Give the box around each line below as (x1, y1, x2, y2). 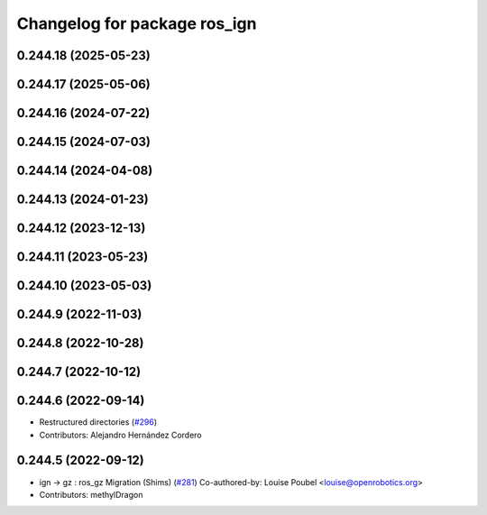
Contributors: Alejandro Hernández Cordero (39, 429, 202, 440)
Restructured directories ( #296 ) (39, 417, 158, 428)
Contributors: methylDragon (39, 489, 143, 500)
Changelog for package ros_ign (16, 14, 257, 33)
